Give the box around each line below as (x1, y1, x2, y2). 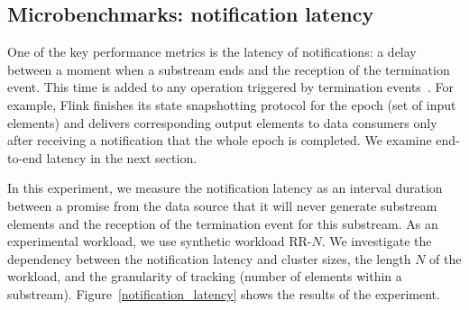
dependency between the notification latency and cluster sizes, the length (7, 249, 411, 268)
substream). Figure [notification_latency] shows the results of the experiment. (7, 284, 440, 303)
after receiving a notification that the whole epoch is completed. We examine (7, 131, 432, 150)
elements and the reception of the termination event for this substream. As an (7, 214, 438, 232)
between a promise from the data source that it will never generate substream (7, 196, 437, 214)
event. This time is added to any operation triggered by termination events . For (7, 77, 454, 96)
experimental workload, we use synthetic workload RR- (7, 232, 312, 251)
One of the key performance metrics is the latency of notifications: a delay (7, 42, 417, 61)
